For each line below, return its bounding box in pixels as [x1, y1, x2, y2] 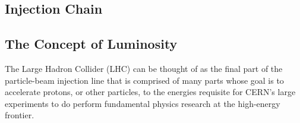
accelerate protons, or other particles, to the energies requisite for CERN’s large [5, 86, 296, 98]
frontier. [5, 109, 34, 121]
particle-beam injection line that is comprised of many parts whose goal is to [5, 74, 284, 86]
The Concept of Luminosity [5, 34, 178, 53]
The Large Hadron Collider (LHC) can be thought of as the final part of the [5, 62, 283, 74]
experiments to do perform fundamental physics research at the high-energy [5, 97, 280, 109]
